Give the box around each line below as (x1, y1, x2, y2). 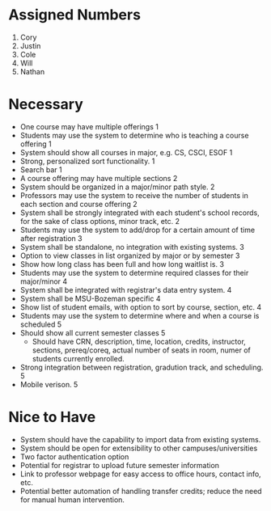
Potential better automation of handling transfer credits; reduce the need (19, 486, 262, 496)
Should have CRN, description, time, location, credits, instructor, (32, 336, 247, 346)
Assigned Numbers (8, 6, 142, 24)
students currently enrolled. (32, 353, 125, 363)
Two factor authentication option (19, 451, 129, 462)
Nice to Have (8, 408, 96, 426)
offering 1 (19, 139, 53, 149)
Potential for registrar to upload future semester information (19, 460, 220, 470)
